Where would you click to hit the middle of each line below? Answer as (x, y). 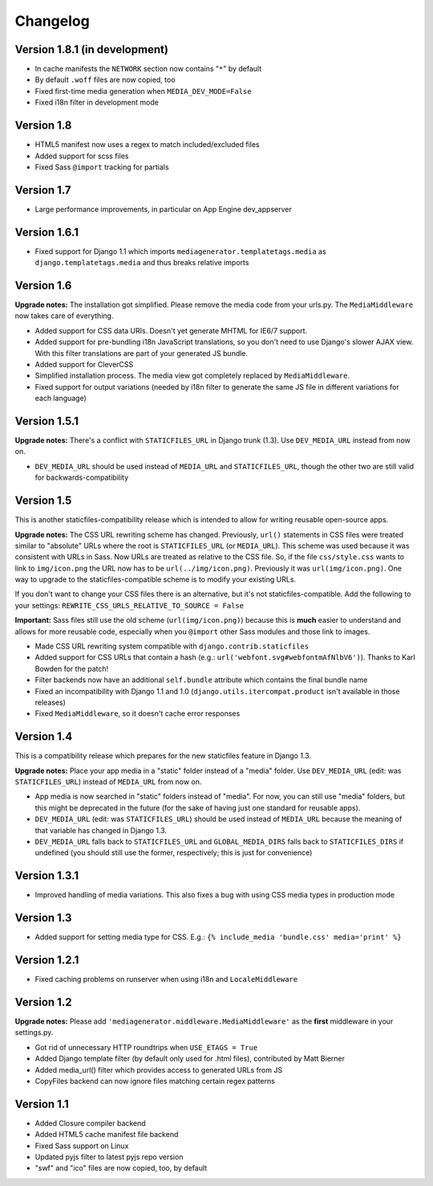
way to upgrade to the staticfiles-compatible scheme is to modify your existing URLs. (156, 579)
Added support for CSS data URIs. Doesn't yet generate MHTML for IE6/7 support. (171, 330)
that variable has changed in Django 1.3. (101, 830)
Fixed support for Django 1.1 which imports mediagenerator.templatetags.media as (180, 251)
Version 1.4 (44, 736)
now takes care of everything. (64, 316)
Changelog (52, 21)
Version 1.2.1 (47, 960)
